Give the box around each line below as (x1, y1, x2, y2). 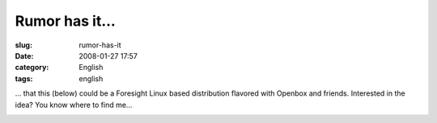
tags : (15, 73, 33, 84)
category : (15, 63, 49, 72)
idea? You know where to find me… (15, 100, 133, 109)
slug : (15, 40, 32, 50)
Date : (15, 51, 34, 60)
